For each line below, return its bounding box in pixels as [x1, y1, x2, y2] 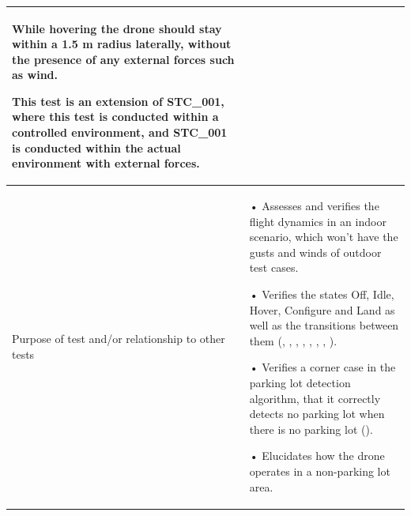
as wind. [12, 66, 58, 83]
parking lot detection [249, 375, 351, 391]
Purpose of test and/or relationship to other [12, 330, 225, 347]
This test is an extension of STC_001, [12, 92, 224, 109]
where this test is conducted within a [12, 108, 219, 125]
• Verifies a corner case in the [249, 359, 396, 375]
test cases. [249, 259, 299, 276]
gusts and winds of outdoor [249, 243, 382, 260]
